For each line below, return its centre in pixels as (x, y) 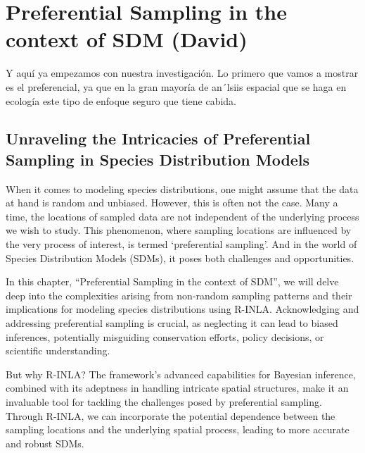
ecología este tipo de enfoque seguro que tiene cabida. (121, 100)
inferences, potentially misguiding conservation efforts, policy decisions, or (165, 336)
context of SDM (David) (127, 39)
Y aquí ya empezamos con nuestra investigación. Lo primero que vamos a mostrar (182, 73)
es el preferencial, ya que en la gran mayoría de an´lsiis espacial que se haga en (176, 86)
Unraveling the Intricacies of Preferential (158, 138)
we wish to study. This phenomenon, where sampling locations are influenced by (179, 230)
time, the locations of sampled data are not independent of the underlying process (182, 216)
